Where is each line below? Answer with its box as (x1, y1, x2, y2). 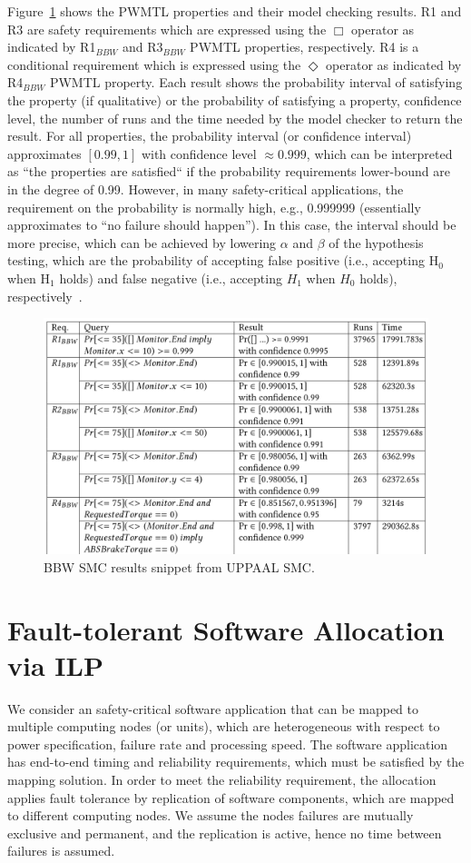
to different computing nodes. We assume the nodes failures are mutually (7, 806, 414, 825)
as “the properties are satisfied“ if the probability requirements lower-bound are (7, 162, 450, 181)
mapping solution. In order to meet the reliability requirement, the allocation (7, 770, 437, 789)
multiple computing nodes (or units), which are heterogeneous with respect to (7, 717, 440, 736)
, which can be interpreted (306, 144, 453, 163)
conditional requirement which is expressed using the (7, 55, 301, 74)
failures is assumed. (7, 841, 115, 860)
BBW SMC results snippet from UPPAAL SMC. (44, 557, 315, 576)
